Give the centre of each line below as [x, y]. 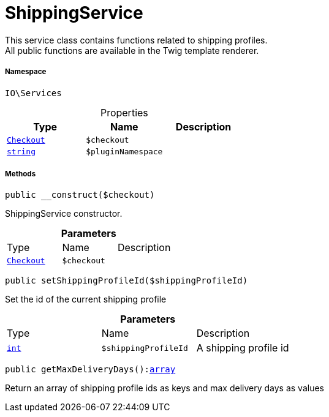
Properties [124, 112]
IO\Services [33, 93]
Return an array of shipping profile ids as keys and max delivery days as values [164, 388]
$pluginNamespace [124, 151]
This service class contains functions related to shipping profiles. [136, 40]
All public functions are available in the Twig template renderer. [132, 50]
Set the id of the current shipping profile [86, 299]
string [21, 151]
